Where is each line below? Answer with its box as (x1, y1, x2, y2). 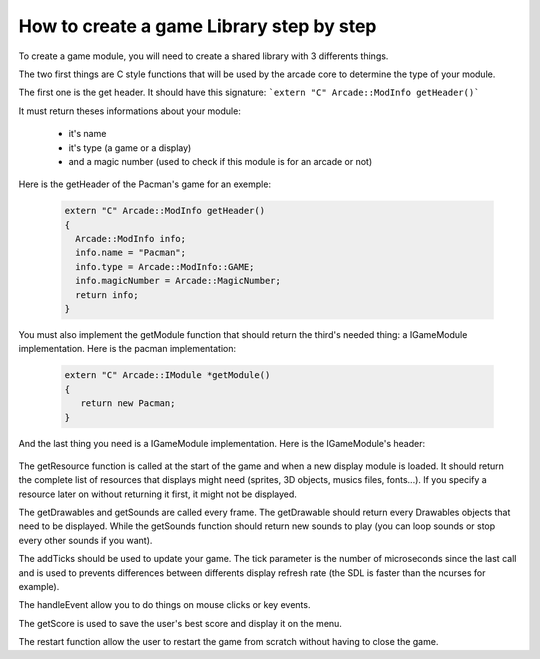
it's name (68, 128, 107, 140)
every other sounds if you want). (18, 534, 153, 546)
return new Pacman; (80, 398, 176, 409)
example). (18, 581, 60, 593)
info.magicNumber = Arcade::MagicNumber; (75, 275, 282, 287)
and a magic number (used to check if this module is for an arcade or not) (68, 155, 373, 167)
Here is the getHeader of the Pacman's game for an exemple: (18, 178, 272, 190)
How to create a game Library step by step (18, 15, 377, 37)
